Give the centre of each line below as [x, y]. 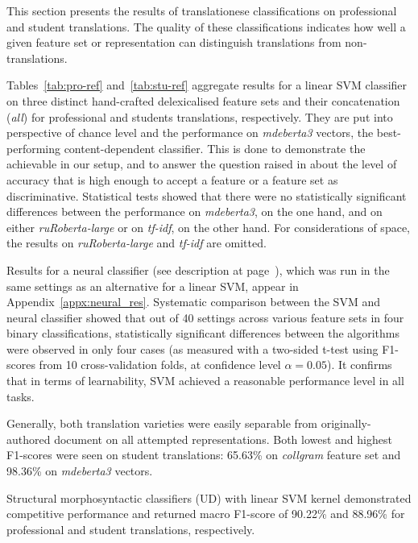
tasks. [21, 396]
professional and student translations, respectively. [131, 529]
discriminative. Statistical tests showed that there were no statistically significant [207, 195]
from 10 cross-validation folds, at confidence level [160, 365]
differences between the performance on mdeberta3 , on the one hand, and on [195, 211]
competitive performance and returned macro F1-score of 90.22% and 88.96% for [206, 514]
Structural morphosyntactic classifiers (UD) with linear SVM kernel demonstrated [209, 497]
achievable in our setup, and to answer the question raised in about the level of [202, 164]
